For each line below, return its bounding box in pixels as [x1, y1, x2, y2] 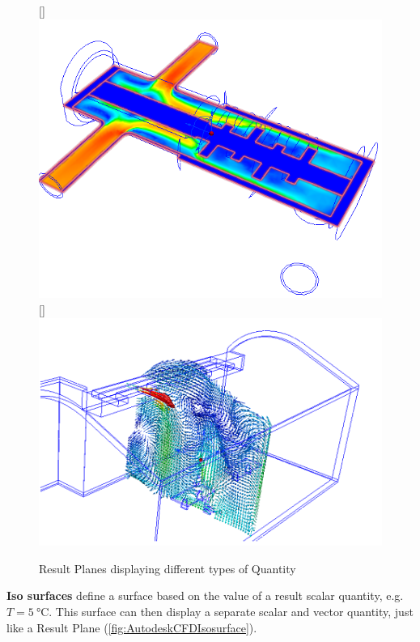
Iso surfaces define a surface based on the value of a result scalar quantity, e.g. [6, 587, 404, 604]
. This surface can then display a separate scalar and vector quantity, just [49, 603, 414, 620]
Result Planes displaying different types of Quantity [39, 559, 296, 576]
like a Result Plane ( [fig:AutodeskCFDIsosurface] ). [6, 619, 257, 636]
